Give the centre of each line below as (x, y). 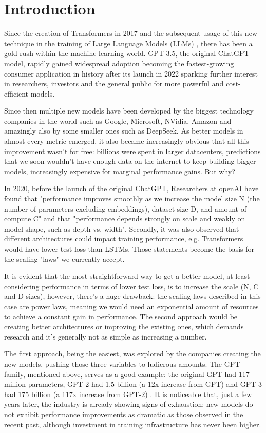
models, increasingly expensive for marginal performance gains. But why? (120, 171)
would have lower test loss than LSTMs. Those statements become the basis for (129, 249)
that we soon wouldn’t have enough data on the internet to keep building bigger (130, 161)
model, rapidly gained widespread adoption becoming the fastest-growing (119, 63)
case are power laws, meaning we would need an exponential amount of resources (131, 306)
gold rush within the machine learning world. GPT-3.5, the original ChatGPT (127, 53)
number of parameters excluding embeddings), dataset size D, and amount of (125, 208)
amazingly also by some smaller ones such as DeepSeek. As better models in (124, 131)
